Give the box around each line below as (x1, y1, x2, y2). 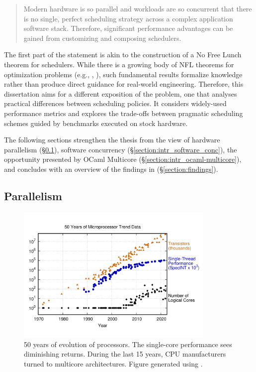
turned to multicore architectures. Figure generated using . (24, 358, 203, 369)
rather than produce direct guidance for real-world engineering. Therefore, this (4, 79, 244, 89)
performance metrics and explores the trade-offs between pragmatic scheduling (4, 108, 243, 118)
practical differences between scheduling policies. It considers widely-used (4, 98, 227, 109)
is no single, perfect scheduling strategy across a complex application (23, 13, 233, 23)
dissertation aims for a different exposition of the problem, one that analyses (4, 88, 237, 99)
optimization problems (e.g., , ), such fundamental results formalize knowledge (4, 69, 243, 79)
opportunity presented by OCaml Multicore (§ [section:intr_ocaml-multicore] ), (4, 154, 242, 164)
